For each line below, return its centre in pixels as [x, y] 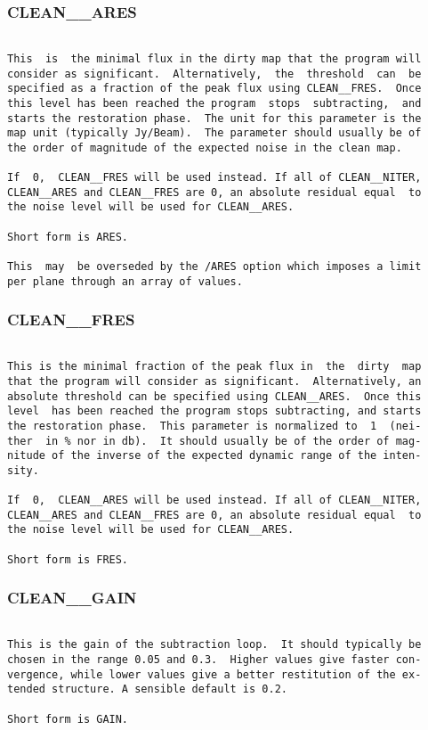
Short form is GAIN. [68, 719]
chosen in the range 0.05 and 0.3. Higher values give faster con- [214, 659]
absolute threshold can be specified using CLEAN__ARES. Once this [214, 396]
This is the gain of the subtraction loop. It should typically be [214, 645]
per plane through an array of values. [125, 281]
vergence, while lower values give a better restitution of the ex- [214, 674]
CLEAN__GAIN [72, 598]
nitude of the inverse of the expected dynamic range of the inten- [214, 456]
